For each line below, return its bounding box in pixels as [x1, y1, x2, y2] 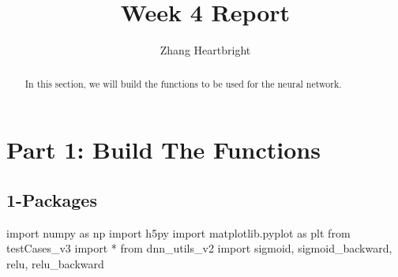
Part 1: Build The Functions [6, 133, 321, 166]
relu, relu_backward [6, 255, 104, 271]
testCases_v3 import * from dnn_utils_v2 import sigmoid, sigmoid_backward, [6, 240, 392, 256]
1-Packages [6, 187, 97, 211]
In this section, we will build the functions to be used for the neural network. [24, 77, 342, 90]
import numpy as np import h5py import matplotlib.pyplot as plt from [6, 224, 351, 241]
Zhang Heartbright [160, 42, 251, 58]
